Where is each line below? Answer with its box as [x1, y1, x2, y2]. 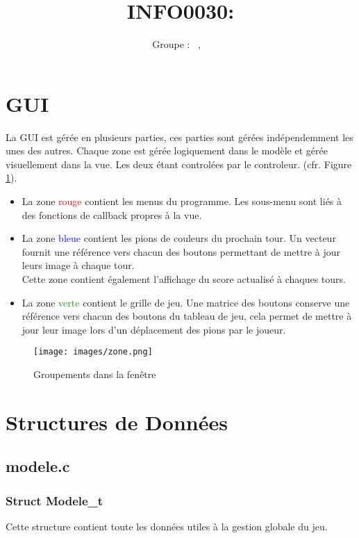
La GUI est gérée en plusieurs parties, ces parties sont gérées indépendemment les [6, 129, 353, 144]
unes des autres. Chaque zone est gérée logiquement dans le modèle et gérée [6, 143, 328, 158]
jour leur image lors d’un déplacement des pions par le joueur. [22, 322, 286, 336]
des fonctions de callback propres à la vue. [22, 207, 202, 222]
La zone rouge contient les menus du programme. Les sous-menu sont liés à [22, 194, 342, 209]
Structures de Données [6, 407, 228, 436]
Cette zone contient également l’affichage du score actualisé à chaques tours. [22, 272, 346, 286]
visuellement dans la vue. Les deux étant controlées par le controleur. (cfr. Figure [6, 156, 352, 171]
